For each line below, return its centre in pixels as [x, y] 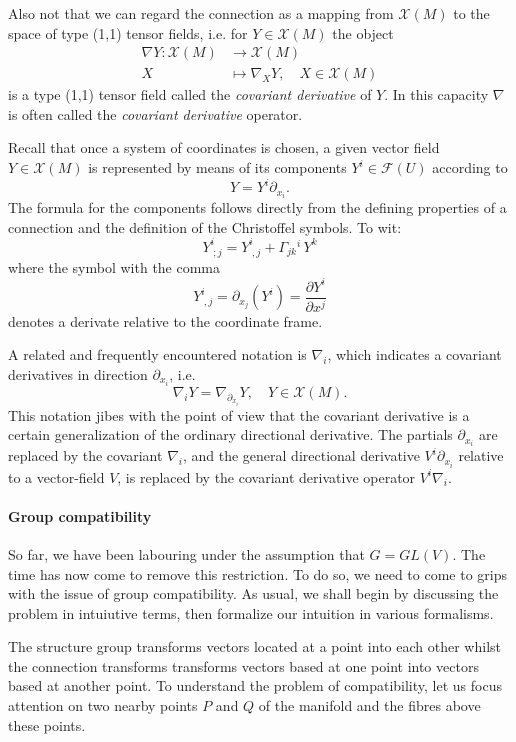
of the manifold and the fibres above [369, 705]
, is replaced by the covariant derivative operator [266, 476]
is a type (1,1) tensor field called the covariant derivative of [190, 94]
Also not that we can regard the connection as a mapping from [201, 13]
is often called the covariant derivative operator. [155, 113]
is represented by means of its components [217, 167]
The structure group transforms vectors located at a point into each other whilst [254, 646]
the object [363, 32]
